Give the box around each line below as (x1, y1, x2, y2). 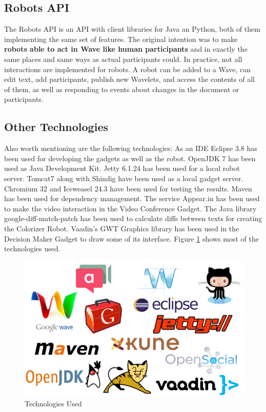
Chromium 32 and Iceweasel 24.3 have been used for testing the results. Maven (4, 183, 252, 193)
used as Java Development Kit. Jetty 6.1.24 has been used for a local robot (4, 163, 240, 174)
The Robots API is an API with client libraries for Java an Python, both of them (4, 24, 260, 34)
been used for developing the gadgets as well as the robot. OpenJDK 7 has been (4, 153, 256, 163)
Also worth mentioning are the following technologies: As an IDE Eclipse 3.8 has (4, 143, 257, 154)
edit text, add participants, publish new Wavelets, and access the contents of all (4, 74, 255, 84)
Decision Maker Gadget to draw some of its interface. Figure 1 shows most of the (4, 233, 259, 244)
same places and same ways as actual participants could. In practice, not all (4, 53, 242, 64)
